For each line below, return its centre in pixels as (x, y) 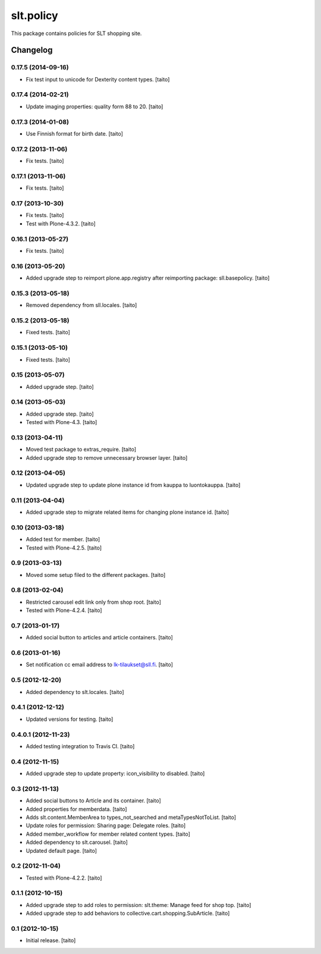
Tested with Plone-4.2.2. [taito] (64, 878)
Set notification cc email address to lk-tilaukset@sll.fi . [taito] (100, 665)
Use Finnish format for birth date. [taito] (74, 133)
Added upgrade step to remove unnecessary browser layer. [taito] (107, 457)
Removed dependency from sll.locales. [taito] (81, 305)
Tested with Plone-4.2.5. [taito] (64, 548)
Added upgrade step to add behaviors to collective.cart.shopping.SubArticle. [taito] (128, 914)
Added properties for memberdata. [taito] (76, 809)
